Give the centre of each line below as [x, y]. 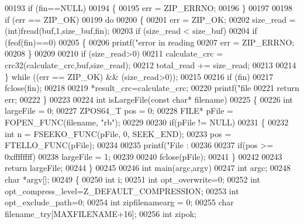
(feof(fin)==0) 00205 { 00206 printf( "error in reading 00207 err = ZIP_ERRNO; [150, 42]
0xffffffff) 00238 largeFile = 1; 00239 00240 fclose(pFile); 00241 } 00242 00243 [144, 156]
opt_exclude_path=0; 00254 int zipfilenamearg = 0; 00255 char [119, 202]
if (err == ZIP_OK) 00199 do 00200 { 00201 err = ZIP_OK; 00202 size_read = [150, 19]
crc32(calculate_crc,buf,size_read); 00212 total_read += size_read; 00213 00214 [151, 64]
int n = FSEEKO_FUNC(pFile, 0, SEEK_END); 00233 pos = [118, 133]
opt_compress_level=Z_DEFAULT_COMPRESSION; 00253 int [122, 190]
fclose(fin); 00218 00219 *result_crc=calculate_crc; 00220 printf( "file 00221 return [152, 88]
